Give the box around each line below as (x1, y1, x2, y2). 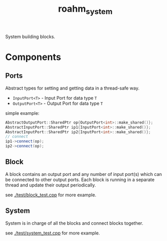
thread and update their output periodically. (5, 182, 96, 188)
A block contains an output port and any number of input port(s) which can (5, 171, 162, 177)
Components (5, 51, 61, 63)
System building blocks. (5, 34, 55, 40)
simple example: (5, 110, 40, 116)
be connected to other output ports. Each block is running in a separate (5, 176, 155, 183)
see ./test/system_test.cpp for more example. (5, 230, 100, 236)
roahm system (58, 3, 113, 16)
